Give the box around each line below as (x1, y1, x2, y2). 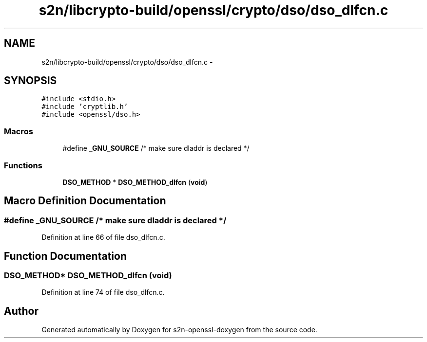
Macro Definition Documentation (4, 195, 166, 207)
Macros (4, 126, 33, 136)
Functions (4, 160, 42, 170)
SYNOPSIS (4, 74, 57, 87)
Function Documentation (4, 250, 127, 262)
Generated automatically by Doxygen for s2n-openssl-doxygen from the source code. (41, 325, 317, 334)
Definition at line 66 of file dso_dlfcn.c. (41, 233, 165, 242)
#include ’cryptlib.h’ (41, 103, 128, 111)
